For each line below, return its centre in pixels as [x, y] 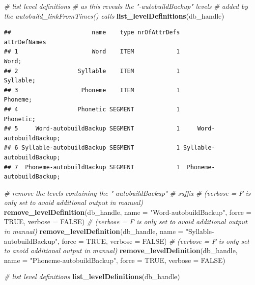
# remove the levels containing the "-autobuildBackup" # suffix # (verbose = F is [127, 193]
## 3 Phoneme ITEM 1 [92, 90]
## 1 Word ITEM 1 [92, 52]
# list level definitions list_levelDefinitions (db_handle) [92, 276]
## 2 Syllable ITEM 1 [92, 71]
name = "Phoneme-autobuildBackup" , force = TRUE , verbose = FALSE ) [115, 260]
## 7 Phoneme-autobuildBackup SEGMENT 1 [92, 167]
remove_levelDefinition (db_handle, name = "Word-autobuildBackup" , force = [128, 212]
